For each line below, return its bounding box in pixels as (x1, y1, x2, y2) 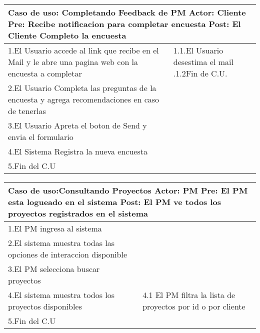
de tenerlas (8, 105, 46, 116)
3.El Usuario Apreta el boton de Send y (8, 119, 147, 131)
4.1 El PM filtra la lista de (142, 289, 235, 300)
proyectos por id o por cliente (142, 300, 245, 312)
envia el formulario (8, 131, 73, 142)
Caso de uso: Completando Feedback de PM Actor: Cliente (8, 6, 246, 18)
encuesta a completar (8, 67, 82, 79)
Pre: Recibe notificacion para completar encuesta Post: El (8, 18, 241, 29)
